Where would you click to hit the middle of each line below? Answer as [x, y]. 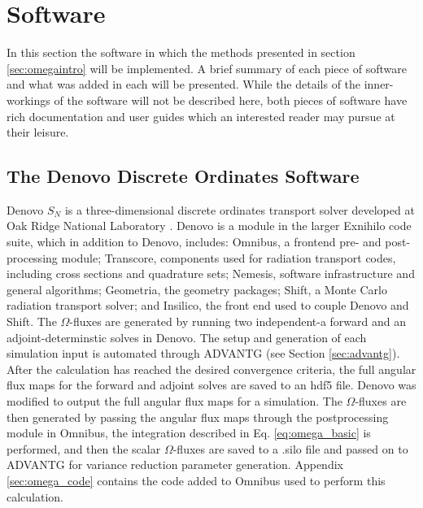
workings [28, 100]
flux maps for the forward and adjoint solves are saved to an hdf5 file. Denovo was [211, 385]
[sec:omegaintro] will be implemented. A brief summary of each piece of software [207, 68]
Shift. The [32, 321]
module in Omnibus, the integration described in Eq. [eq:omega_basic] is [189, 433]
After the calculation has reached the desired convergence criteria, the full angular [211, 369]
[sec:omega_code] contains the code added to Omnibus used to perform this [196, 480]
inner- [379, 84]
